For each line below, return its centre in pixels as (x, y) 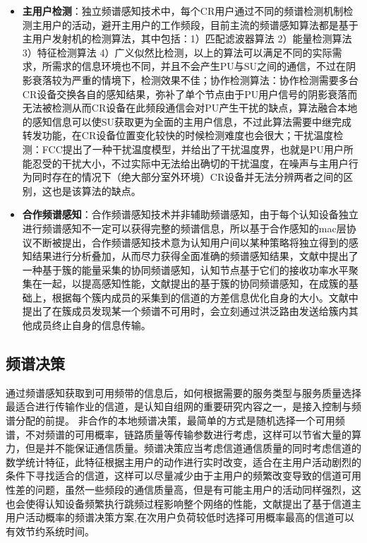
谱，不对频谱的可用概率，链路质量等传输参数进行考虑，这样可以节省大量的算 (183, 434)
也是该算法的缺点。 (96, 190)
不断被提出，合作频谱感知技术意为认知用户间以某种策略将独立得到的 (190, 242)
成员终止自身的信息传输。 (91, 325)
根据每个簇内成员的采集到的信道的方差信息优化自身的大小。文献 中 (205, 297)
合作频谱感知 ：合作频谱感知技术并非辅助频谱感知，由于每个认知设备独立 (190, 214)
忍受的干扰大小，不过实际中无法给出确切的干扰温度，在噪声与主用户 (190, 163)
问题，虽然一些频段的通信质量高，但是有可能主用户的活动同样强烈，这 (198, 490)
